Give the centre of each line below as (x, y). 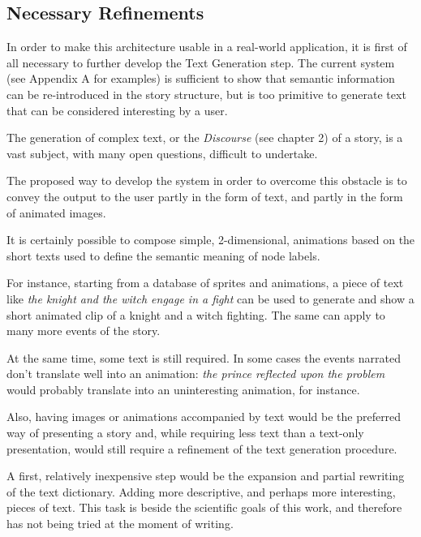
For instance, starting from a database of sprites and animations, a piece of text (205, 283)
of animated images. (56, 212)
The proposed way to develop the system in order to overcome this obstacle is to (207, 180)
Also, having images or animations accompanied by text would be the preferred (204, 417)
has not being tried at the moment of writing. (120, 524)
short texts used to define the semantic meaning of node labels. (163, 255)
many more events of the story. (84, 331)
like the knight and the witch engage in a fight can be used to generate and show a (210, 298)
